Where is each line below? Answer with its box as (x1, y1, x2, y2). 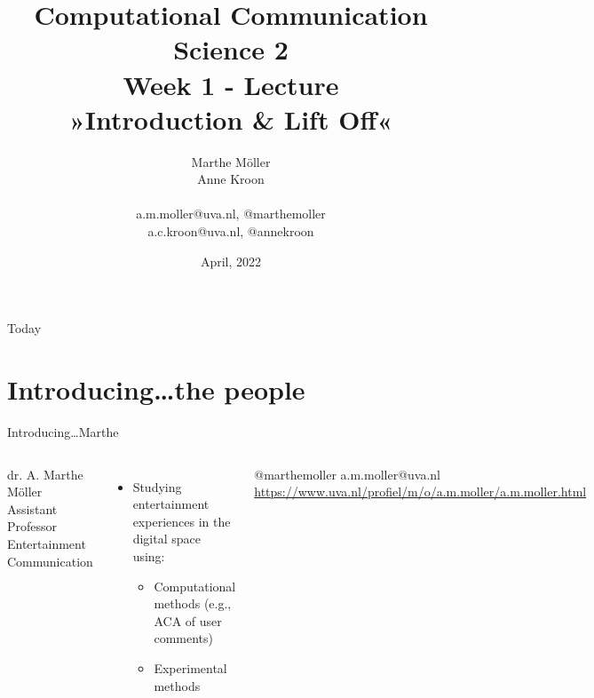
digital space (132, 529, 201, 548)
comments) (154, 629, 213, 647)
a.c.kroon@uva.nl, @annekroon (147, 222, 314, 241)
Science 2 (173, 31, 289, 67)
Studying (132, 477, 182, 496)
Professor (7, 517, 58, 535)
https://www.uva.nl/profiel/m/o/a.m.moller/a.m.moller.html (254, 482, 587, 501)
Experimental (154, 658, 227, 677)
